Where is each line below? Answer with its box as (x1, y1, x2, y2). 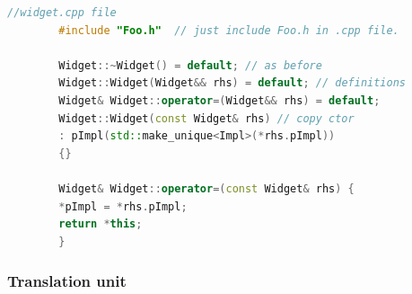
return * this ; (58, 218, 143, 231)
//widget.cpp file (7, 6, 117, 19)
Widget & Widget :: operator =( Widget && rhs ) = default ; (58, 94, 381, 107)
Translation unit (7, 270, 127, 292)
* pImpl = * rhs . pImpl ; (58, 200, 188, 213)
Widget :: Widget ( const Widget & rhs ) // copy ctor (58, 111, 355, 125)
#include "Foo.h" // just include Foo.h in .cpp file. (58, 23, 399, 37)
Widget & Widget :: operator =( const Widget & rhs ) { (58, 182, 355, 195)
